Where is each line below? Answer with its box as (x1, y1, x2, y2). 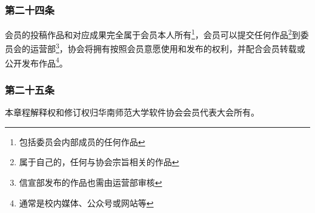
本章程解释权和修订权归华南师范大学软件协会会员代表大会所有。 (5, 106, 259, 119)
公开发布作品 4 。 (5, 54, 68, 69)
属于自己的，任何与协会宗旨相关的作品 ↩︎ (19, 156, 179, 168)
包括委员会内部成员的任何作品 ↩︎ (19, 135, 145, 148)
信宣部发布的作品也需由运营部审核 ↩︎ (19, 175, 162, 188)
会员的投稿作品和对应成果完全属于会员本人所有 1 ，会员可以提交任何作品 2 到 (5, 27, 300, 41)
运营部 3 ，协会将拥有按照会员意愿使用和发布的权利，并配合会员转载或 (30, 41, 305, 55)
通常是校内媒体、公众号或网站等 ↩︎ (19, 196, 154, 209)
